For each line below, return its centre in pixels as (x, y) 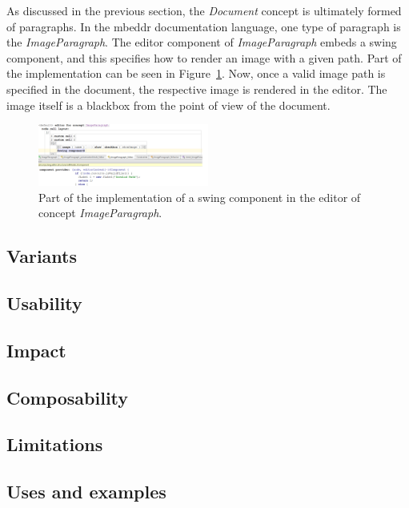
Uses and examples (86, 492)
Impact (36, 350)
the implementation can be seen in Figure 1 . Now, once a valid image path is (196, 73)
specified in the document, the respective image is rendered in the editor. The (197, 89)
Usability (44, 303)
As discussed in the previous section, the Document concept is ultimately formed (204, 10)
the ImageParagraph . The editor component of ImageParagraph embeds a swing (202, 42)
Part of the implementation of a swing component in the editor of (200, 197)
